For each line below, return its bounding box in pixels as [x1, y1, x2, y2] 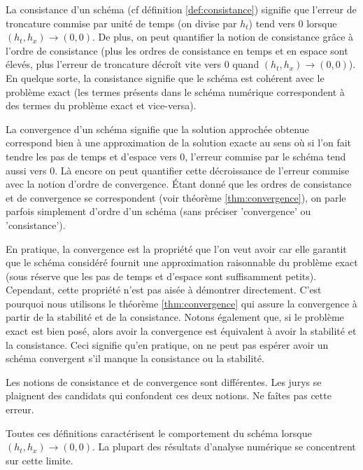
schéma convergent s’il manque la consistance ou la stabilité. [6, 351, 264, 366]
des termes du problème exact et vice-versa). [6, 98, 197, 113]
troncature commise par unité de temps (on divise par [6, 15, 237, 30]
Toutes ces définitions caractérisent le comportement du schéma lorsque [6, 425, 312, 440]
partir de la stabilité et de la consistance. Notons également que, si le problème [6, 310, 344, 324]
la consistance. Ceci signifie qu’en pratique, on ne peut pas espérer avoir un [6, 337, 329, 352]
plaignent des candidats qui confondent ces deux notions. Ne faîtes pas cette [6, 388, 332, 403]
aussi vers [6, 163, 47, 177]
